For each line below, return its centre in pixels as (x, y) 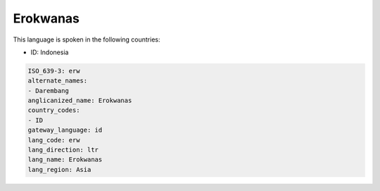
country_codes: (54, 110)
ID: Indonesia (50, 52)
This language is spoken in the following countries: (87, 39)
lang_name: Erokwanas (65, 160)
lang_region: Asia (59, 170)
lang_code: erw (54, 140)
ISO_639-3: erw (54, 71)
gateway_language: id (65, 130)
